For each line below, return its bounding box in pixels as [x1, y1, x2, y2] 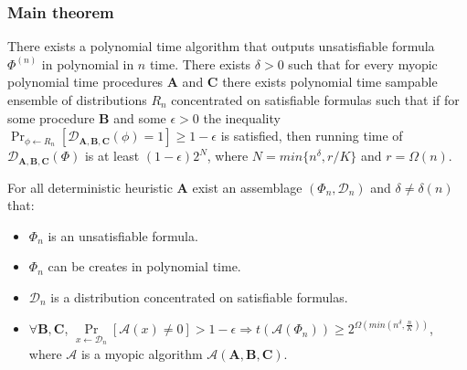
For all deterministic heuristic [7, 177, 173, 196]
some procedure [7, 108, 95, 127]
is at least [84, 146, 140, 165]
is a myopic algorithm [80, 344, 203, 363]
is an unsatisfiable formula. [48, 226, 198, 245]
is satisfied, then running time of [220, 126, 403, 145]
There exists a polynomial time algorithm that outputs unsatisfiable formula [7, 37, 435, 56]
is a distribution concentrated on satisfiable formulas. [50, 288, 348, 307]
